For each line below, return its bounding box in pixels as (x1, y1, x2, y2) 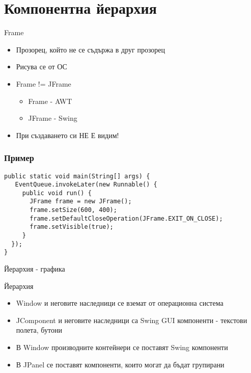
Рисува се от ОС (16, 61, 67, 72)
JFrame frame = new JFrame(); (30, 198, 132, 205)
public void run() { (22, 189, 92, 197)
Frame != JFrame (16, 78, 71, 89)
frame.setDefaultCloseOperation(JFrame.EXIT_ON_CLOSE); (30, 215, 223, 222)
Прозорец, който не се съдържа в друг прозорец (16, 44, 165, 55)
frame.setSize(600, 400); (30, 206, 117, 214)
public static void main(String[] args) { (4, 172, 150, 180)
